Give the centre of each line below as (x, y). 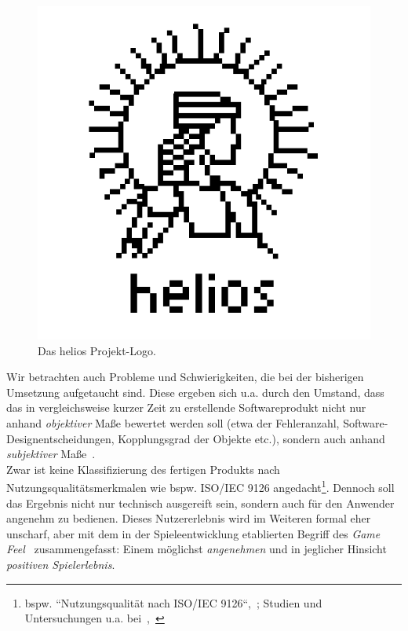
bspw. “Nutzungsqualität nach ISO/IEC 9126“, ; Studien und (173, 602)
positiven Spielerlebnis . (61, 564)
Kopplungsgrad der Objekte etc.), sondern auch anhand (251, 438)
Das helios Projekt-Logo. (97, 350)
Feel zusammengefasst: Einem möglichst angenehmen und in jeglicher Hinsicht (197, 549)
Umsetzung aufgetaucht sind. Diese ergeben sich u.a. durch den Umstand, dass (195, 392)
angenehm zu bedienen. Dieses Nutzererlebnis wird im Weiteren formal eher (189, 518)
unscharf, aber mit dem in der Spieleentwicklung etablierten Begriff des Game (193, 533)
